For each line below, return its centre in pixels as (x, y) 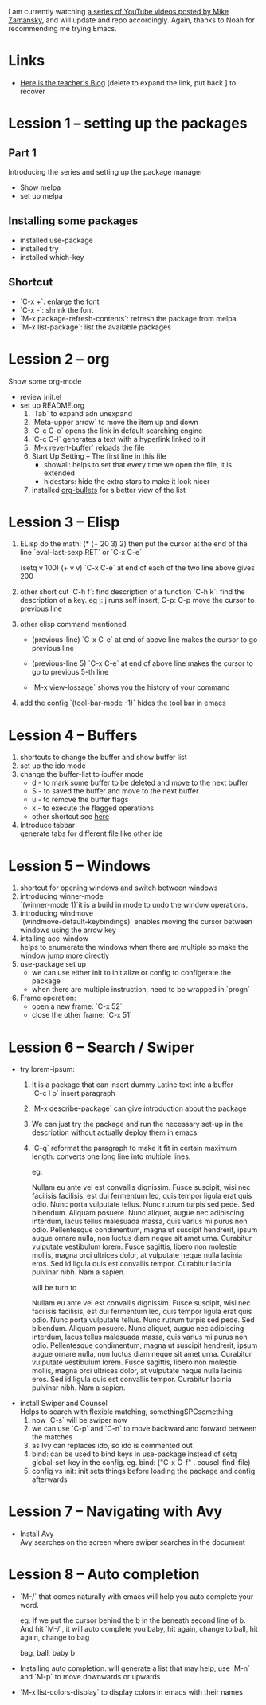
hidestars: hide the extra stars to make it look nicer (127, 481)
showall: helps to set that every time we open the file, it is (138, 464)
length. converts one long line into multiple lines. (111, 1156)
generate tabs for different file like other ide (91, 833)
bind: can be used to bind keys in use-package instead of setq (134, 1454)
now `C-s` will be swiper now (79, 1420)
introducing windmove (57, 913)
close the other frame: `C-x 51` (82, 1015)
